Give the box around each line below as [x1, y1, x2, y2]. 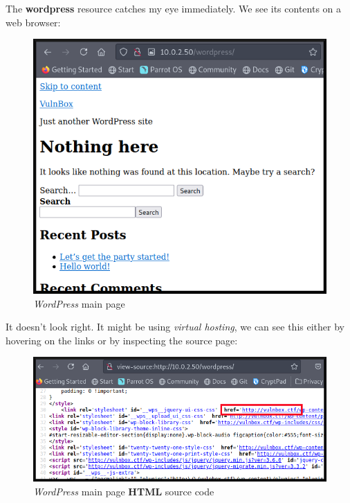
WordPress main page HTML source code [33, 484, 214, 498]
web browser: [6, 15, 61, 29]
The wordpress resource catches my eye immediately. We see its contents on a [6, 1, 342, 15]
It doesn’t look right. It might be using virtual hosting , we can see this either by [6, 319, 344, 334]
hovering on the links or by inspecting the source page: [6, 333, 238, 347]
